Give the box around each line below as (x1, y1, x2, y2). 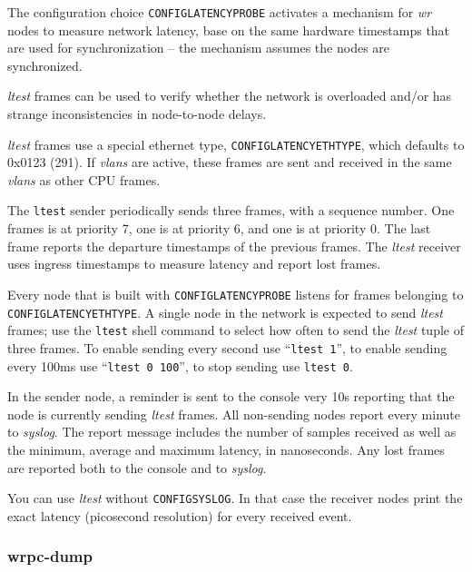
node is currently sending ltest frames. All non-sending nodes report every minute (7, 404, 460, 423)
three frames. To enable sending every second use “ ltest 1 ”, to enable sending (7, 338, 447, 357)
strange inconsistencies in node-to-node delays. (7, 104, 267, 123)
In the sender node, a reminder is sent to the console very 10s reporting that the (7, 387, 455, 406)
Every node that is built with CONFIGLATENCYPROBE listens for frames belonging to (7, 284, 464, 303)
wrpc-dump (7, 545, 93, 567)
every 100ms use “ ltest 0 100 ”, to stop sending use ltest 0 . (7, 356, 353, 375)
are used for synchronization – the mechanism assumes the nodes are (7, 38, 390, 57)
